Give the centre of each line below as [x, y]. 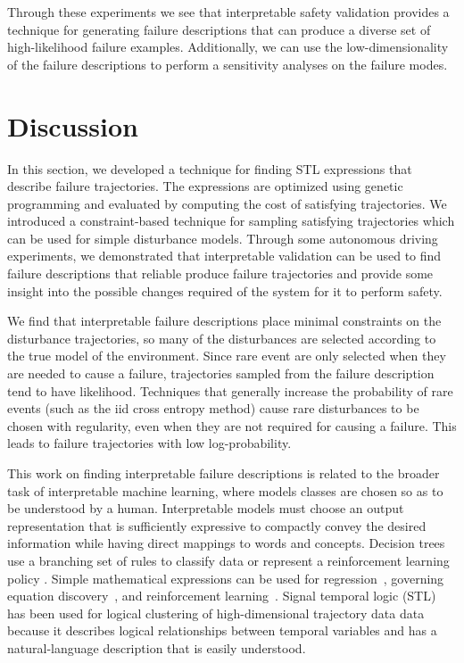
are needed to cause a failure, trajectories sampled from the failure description [221, 373]
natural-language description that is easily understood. [157, 647]
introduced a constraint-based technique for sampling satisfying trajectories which [231, 221]
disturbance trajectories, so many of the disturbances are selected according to [222, 338]
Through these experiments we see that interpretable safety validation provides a [228, 12]
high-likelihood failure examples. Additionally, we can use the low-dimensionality [228, 47]
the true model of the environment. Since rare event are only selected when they [227, 356]
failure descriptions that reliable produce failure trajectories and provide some [220, 273]
